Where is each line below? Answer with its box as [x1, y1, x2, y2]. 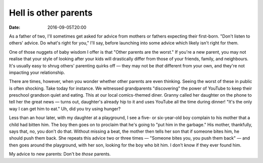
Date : [9, 24, 20, 30]
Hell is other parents [9, 7, 93, 18]
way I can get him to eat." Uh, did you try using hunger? [9, 105, 121, 112]
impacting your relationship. [9, 69, 65, 75]
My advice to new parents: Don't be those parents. [9, 151, 111, 157]
